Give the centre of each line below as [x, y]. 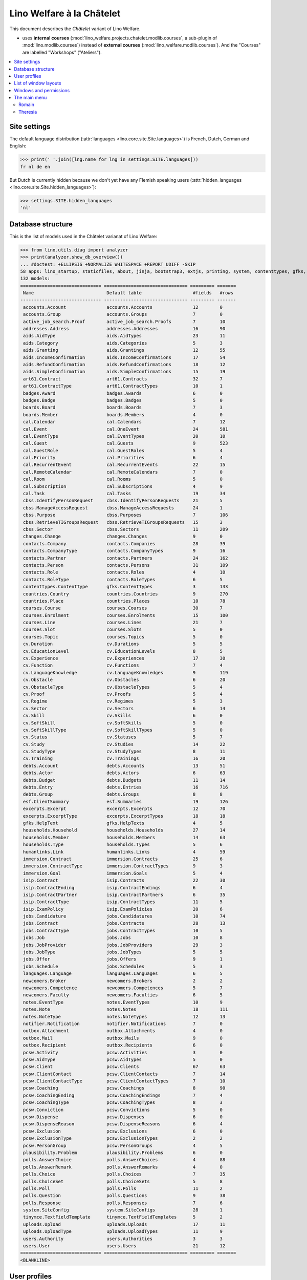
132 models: [35, 279]
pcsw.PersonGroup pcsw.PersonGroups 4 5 [123, 1145]
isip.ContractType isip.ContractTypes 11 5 [123, 902]
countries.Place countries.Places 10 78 [124, 601]
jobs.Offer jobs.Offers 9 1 [123, 959]
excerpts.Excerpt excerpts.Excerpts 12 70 [124, 809]
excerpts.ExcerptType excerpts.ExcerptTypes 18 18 [124, 816]
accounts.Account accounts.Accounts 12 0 [123, 307]
